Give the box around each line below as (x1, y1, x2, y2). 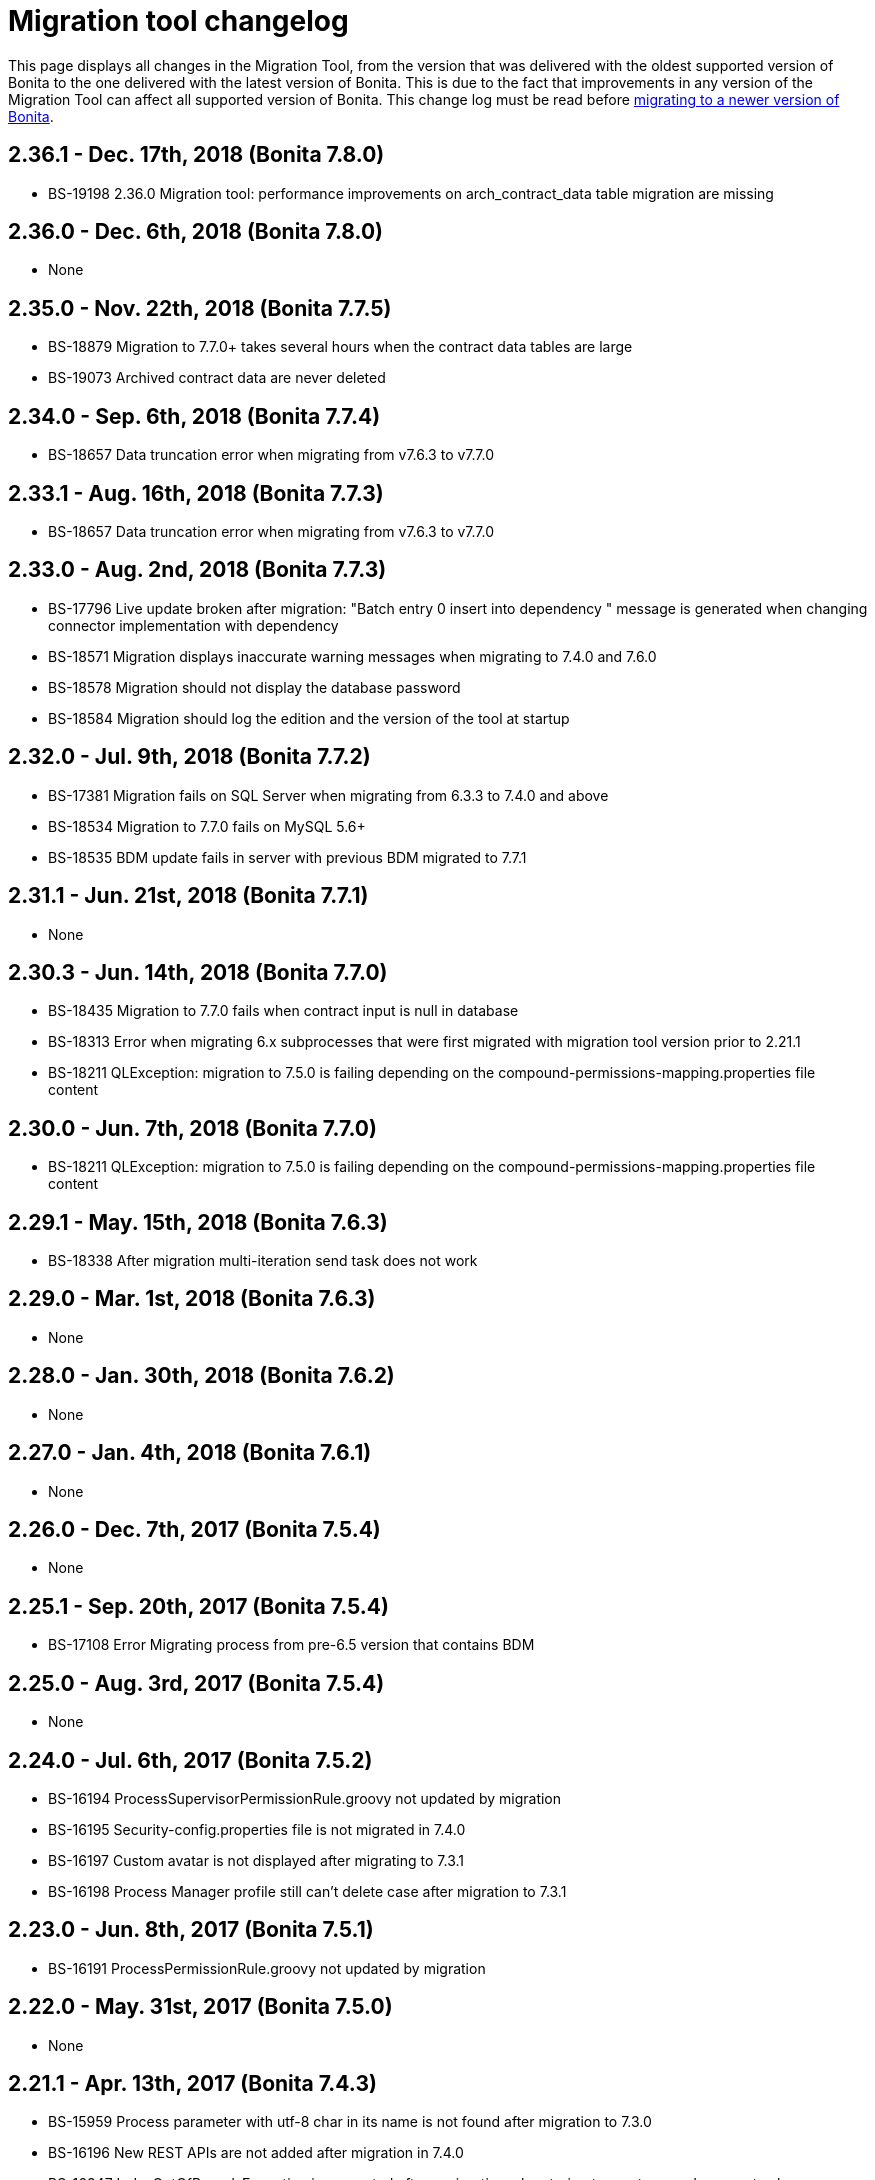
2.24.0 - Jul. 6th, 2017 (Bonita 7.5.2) (8, 1747, 373, 1773)
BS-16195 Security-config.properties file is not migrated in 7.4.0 (48, 1820, 466, 1838)
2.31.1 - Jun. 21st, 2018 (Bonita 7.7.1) (8, 883, 369, 909)
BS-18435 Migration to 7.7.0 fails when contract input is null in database (48, 1002, 519, 1020)
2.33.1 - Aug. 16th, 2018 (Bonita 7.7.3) (8, 480, 384, 506)
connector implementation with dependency (48, 616, 339, 634)
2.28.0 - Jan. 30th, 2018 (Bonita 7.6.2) (8, 1363, 395, 1389)
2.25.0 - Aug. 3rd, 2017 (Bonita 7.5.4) (8, 1670, 385, 1696)
